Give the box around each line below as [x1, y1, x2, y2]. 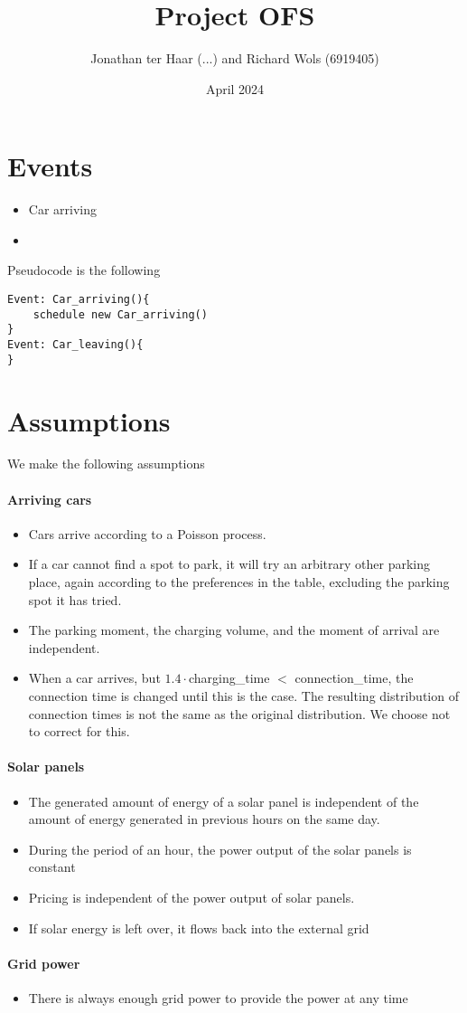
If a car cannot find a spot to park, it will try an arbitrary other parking [28, 554, 430, 573]
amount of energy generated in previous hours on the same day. [28, 809, 380, 828]
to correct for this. [28, 722, 130, 741]
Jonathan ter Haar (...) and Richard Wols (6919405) [90, 49, 379, 68]
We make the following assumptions [7, 454, 205, 473]
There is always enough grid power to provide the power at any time [28, 988, 408, 1007]
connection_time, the [294, 668, 414, 687]
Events [7, 147, 93, 185]
